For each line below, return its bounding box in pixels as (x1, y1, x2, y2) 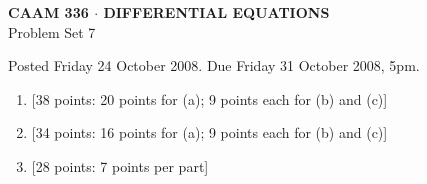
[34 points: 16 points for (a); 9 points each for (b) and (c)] (31, 122, 388, 143)
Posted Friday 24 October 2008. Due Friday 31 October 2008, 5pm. (8, 55, 420, 76)
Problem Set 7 (8, 21, 96, 42)
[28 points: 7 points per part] (31, 155, 209, 176)
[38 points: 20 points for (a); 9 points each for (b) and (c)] (31, 88, 388, 109)
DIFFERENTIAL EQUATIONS (103, 2, 330, 22)
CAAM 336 (8, 2, 89, 22)
